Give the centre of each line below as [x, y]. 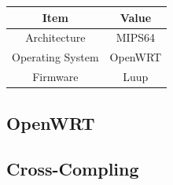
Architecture [55, 37]
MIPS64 [135, 37]
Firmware [55, 77]
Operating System [55, 57]
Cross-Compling [73, 169]
